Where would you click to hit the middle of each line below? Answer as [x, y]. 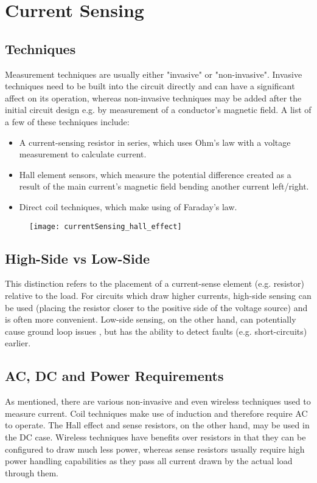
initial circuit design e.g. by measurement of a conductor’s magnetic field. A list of [158, 110]
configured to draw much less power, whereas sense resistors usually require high [155, 449]
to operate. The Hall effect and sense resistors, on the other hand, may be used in [157, 425]
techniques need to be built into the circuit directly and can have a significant [150, 86]
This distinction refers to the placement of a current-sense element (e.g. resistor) [155, 283]
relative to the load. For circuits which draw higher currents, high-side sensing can [158, 295]
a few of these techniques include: [67, 121]
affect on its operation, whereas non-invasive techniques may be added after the [153, 98]
